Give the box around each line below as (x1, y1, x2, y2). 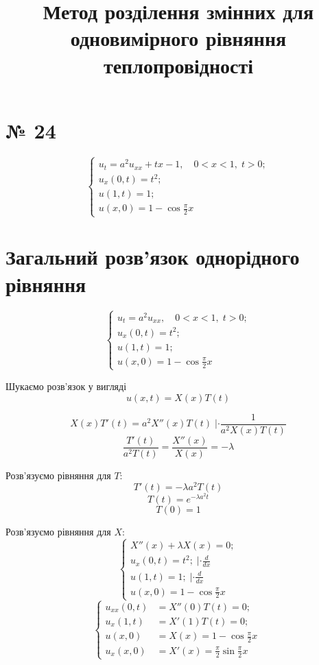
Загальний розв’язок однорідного (5, 243, 300, 271)
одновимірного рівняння (70, 24, 287, 52)
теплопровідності (103, 51, 254, 79)
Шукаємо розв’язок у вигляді (5, 378, 127, 393)
